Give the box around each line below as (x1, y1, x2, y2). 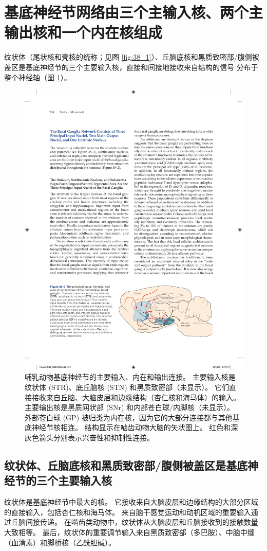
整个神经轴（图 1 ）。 (4, 72, 71, 82)
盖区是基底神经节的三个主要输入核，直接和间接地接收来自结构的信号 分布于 (4, 61, 258, 72)
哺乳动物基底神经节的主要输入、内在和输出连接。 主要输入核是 (25, 371, 236, 382)
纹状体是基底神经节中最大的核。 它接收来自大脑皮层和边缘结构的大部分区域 (4, 496, 258, 507)
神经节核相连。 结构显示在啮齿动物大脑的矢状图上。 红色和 (31, 422, 231, 433)
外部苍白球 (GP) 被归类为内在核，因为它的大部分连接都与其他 (25, 412, 233, 422)
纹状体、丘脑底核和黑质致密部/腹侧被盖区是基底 (4, 457, 248, 473)
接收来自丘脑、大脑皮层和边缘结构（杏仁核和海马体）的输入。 (31, 392, 240, 402)
